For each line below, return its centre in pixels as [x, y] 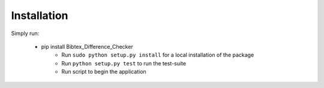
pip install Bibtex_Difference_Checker [87, 46]
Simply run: [25, 33]
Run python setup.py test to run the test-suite [124, 63]
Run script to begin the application [104, 72]
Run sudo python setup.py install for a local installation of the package [158, 55]
